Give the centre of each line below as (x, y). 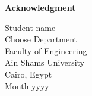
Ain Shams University (45, 62)
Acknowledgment (40, 7)
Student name (30, 27)
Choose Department (41, 39)
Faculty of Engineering (46, 50)
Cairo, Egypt (28, 74)
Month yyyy (27, 86)
